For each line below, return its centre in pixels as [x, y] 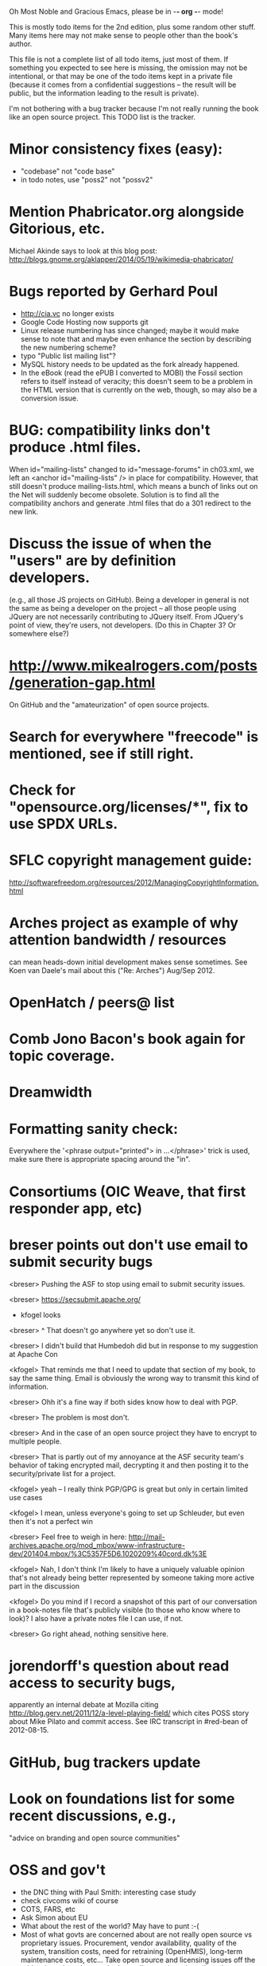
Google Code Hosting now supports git [85, 322]
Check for [43, 790]
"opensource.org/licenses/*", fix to [129, 807]
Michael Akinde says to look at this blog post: [83, 251]
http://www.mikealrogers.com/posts [133, 665]
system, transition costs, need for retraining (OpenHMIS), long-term [132, 1951]
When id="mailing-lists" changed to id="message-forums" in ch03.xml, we [132, 469]
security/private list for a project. [62, 1473]
